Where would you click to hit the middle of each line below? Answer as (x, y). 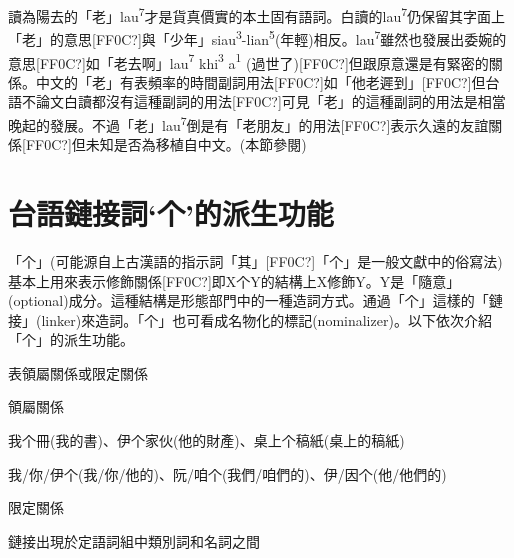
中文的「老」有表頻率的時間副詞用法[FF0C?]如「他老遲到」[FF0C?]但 (260, 81)
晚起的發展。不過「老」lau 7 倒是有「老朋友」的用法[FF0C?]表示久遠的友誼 (248, 123)
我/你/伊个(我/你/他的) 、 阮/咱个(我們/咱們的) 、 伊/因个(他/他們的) (227, 473)
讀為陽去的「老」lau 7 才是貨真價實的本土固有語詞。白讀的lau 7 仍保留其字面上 (257, 14)
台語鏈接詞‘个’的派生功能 (171, 212)
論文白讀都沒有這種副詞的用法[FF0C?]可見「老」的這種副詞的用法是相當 (270, 101)
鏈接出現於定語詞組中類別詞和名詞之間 (134, 540)
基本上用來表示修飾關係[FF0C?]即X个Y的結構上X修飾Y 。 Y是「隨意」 (234, 280)
